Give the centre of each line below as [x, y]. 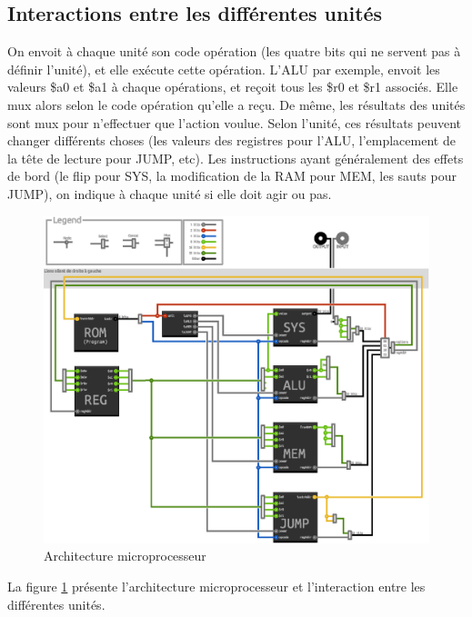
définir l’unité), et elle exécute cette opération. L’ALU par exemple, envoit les [224, 69]
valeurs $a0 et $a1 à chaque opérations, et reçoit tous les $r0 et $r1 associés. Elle [233, 87]
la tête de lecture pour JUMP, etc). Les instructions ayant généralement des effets [236, 158]
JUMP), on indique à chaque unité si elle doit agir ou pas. [170, 193]
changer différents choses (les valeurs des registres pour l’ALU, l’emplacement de [231, 140]
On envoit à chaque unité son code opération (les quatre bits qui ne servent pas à [234, 51]
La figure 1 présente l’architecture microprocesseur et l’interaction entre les [216, 586]
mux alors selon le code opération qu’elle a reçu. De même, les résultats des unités [236, 104]
